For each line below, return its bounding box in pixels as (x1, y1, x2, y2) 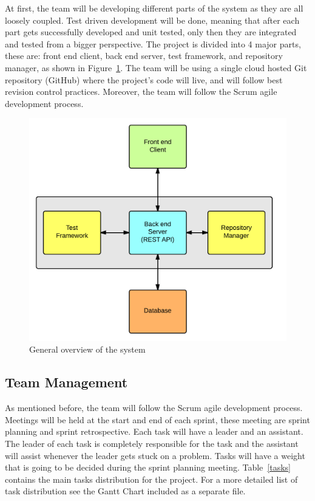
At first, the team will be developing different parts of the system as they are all (5, 2, 303, 14)
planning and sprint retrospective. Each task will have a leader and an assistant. (5, 425, 303, 438)
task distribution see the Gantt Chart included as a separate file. (5, 485, 246, 497)
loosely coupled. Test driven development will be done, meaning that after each (5, 13, 300, 26)
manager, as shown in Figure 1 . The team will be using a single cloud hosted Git (5, 61, 307, 74)
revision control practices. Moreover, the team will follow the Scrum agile (5, 85, 277, 98)
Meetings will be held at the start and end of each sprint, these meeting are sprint (5, 413, 310, 426)
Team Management (5, 373, 128, 392)
